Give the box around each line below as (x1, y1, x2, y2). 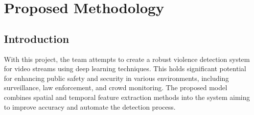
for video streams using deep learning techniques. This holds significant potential (4, 63, 246, 74)
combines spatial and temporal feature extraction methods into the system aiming (4, 92, 250, 102)
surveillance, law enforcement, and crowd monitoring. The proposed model (4, 82, 228, 93)
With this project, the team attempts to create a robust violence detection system (4, 54, 250, 64)
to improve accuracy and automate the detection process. (4, 101, 176, 112)
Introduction (4, 31, 69, 46)
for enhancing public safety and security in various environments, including (4, 73, 229, 83)
